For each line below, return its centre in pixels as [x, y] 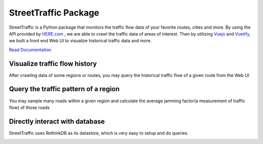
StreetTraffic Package [54, 13]
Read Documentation [30, 50]
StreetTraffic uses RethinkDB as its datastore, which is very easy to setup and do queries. [99, 133]
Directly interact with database [57, 121]
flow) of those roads [29, 108]
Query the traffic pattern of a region [64, 89]
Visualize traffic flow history [53, 63]
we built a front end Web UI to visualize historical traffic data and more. [80, 41]
